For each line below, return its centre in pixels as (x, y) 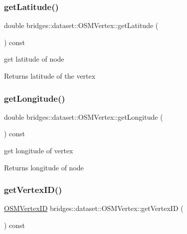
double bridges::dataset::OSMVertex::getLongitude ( (84, 116)
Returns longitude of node (44, 167)
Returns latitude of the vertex (50, 76)
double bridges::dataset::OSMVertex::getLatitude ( (81, 25)
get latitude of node (34, 59)
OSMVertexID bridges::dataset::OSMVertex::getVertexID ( (94, 208)
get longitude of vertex (39, 150)
